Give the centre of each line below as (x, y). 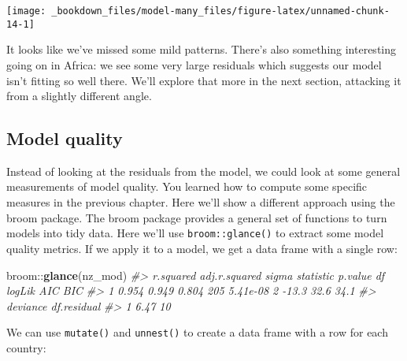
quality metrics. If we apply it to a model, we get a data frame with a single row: (202, 248)
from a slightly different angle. (79, 96)
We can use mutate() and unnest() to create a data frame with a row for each (197, 332)
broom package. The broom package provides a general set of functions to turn (197, 217)
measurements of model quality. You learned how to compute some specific (187, 186)
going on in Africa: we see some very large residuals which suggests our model (194, 64)
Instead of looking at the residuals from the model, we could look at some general (203, 171)
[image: (26, 11)
